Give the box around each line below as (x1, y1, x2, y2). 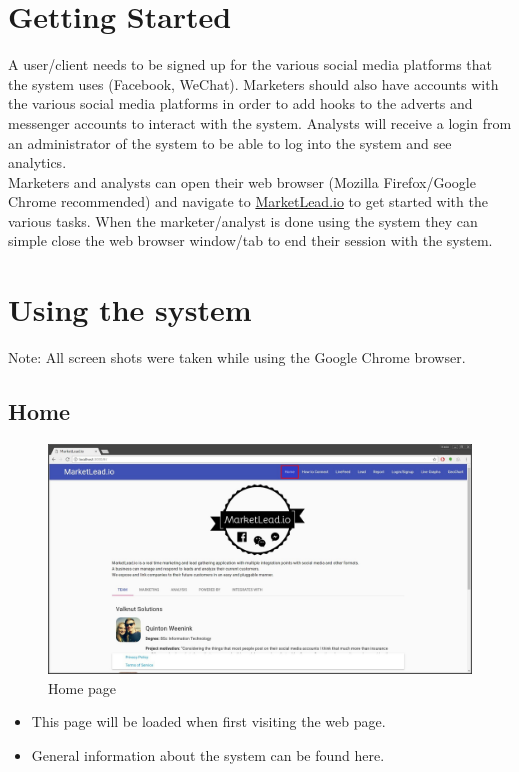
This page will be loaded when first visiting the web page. (31, 711, 386, 732)
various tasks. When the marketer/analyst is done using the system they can (8, 210, 478, 231)
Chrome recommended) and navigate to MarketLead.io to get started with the (8, 191, 488, 212)
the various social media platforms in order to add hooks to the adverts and (8, 93, 473, 114)
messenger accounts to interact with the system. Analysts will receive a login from (8, 112, 512, 133)
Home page (48, 677, 117, 698)
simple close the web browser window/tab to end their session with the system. (8, 230, 493, 251)
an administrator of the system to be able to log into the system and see (8, 132, 452, 153)
